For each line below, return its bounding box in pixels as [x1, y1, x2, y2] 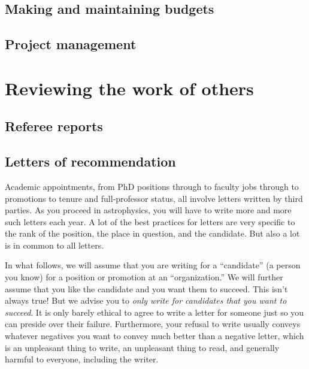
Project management [5, 35, 137, 53]
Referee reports [5, 117, 103, 135]
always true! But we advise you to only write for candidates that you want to [5, 294, 287, 307]
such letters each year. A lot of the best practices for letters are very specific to [5, 215, 295, 228]
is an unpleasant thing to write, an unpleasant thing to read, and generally [5, 341, 280, 353]
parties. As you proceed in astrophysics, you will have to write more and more [5, 204, 292, 216]
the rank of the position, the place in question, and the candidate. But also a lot [5, 227, 300, 240]
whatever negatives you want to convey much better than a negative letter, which [5, 329, 304, 342]
